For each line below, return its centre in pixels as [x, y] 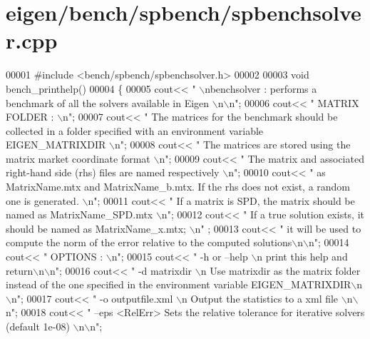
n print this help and [302, 257]
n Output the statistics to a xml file [260, 298]
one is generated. [42, 200]
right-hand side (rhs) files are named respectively [113, 172]
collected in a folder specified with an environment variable [135, 130]
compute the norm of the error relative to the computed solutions [149, 242]
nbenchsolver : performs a [261, 88]
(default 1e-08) [38, 326]
